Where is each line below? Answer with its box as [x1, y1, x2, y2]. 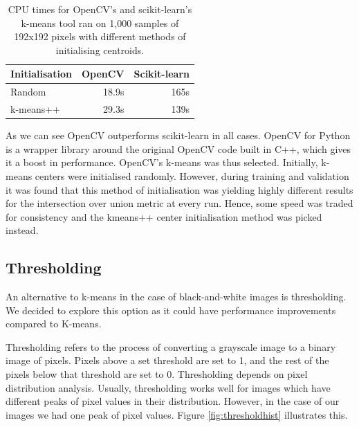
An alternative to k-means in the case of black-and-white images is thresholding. [6, 289, 347, 304]
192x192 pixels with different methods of [14, 29, 186, 44]
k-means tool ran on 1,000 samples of [21, 15, 179, 30]
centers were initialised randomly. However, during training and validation [35, 168, 349, 183]
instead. [6, 223, 39, 237]
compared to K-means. [6, 316, 102, 331]
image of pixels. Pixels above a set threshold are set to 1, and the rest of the [6, 353, 329, 367]
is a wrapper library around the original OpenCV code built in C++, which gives [6, 141, 351, 156]
